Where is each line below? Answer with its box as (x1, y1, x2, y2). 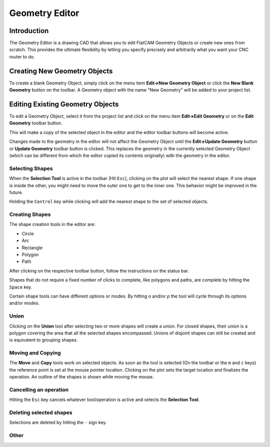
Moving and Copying (9, 349, 61, 356)
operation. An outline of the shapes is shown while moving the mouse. (9, 374, 154, 380)
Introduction (9, 26, 49, 35)
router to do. (9, 53, 35, 59)
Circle (21, 230, 34, 236)
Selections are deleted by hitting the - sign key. (9, 419, 107, 425)
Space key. (9, 284, 32, 290)
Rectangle (21, 244, 42, 250)
